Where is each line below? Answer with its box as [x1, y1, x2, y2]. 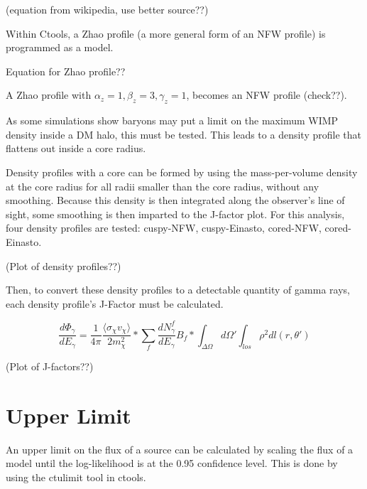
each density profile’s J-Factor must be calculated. [6, 296, 224, 311]
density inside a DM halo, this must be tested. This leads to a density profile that [6, 127, 361, 141]
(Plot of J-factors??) [6, 359, 94, 374]
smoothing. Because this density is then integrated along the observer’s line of [6, 193, 345, 208]
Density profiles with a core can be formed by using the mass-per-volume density [6, 164, 358, 179]
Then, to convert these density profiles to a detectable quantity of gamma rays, [6, 282, 350, 297]
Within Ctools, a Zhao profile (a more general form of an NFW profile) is [6, 26, 326, 41]
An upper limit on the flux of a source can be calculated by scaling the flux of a [6, 441, 354, 456]
